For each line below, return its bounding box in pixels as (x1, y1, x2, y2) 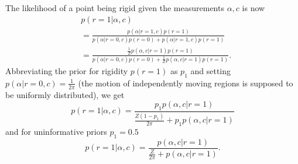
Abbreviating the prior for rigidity (5, 64, 128, 76)
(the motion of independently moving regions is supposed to (78, 76, 293, 89)
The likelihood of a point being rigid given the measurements (5, 2, 224, 13)
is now (242, 2, 265, 13)
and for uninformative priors (5, 125, 107, 137)
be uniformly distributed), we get (5, 88, 125, 100)
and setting (190, 64, 231, 76)
